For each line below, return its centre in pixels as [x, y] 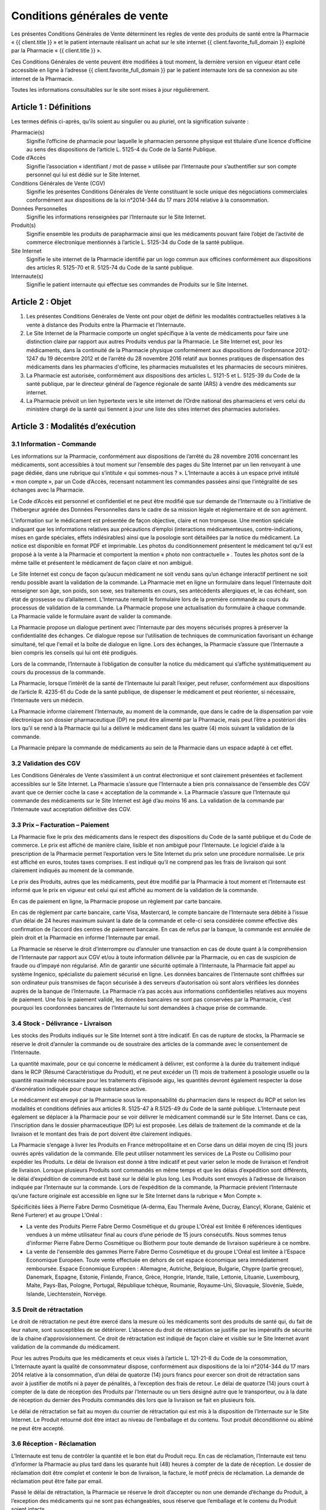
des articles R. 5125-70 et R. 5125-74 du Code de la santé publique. [110, 268]
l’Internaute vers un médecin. [47, 700]
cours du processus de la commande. [58, 672]
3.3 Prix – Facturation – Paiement [60, 824]
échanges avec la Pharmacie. [48, 490]
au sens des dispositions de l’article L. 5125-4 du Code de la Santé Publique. [121, 149]
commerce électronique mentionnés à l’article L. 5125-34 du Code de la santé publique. [135, 242]
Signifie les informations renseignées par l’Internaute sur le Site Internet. [116, 217]
